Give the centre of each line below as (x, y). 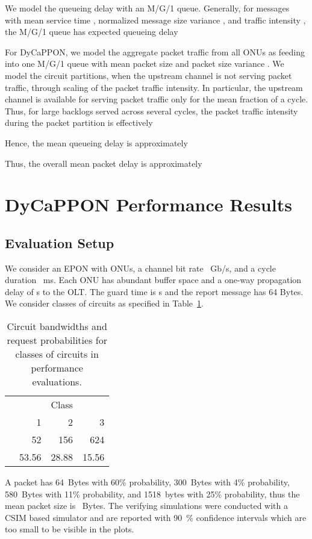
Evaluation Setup (60, 242)
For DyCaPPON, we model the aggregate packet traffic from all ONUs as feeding (155, 51)
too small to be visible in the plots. (70, 529)
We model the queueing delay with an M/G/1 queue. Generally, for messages (147, 8)
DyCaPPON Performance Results (148, 204)
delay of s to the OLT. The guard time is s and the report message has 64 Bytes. (154, 291)
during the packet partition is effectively (79, 123)
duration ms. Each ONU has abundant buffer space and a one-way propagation (153, 280)
